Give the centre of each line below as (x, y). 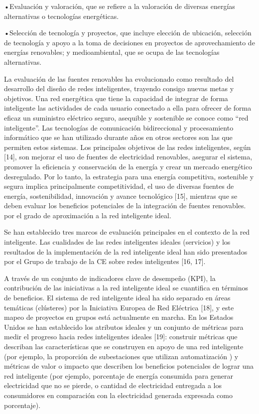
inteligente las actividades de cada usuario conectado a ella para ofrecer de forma (128, 108)
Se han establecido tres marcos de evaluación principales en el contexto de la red (127, 232)
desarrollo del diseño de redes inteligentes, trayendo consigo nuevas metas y (119, 88)
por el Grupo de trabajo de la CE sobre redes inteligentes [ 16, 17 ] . (105, 261)
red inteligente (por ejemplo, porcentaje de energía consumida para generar (119, 375)
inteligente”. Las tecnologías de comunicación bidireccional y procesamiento (119, 127)
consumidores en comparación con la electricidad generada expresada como (118, 395)
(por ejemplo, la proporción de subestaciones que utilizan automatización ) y (121, 356)
